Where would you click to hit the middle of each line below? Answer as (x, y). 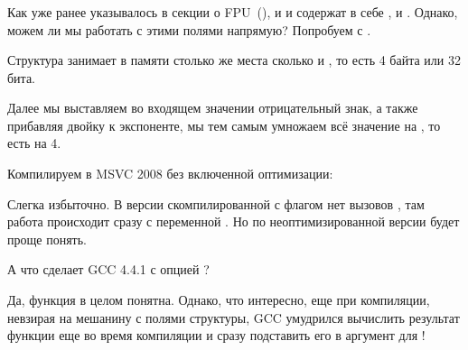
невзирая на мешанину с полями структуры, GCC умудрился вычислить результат (234, 317)
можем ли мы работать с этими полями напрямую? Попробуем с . (189, 29)
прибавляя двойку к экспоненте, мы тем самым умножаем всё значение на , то (224, 125)
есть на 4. (34, 143)
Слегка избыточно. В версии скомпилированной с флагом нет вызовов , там (216, 203)
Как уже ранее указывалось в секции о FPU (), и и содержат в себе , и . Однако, (233, 11)
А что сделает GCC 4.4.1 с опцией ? (108, 269)
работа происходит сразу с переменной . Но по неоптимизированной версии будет (234, 221)
